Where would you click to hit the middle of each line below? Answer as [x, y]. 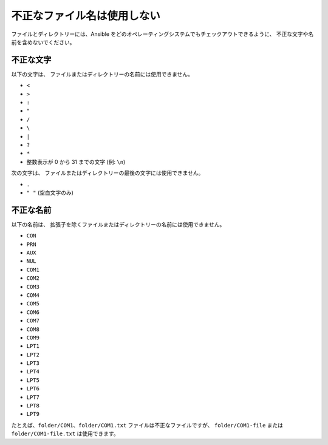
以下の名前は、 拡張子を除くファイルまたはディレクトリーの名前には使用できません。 [118, 224]
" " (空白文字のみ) [50, 192]
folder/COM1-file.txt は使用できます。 [65, 433]
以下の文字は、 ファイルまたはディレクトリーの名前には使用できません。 [102, 74]
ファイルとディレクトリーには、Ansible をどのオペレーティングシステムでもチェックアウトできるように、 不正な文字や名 [162, 34]
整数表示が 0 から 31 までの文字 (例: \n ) [76, 161]
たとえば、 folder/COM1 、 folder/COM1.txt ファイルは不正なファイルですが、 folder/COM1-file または [147, 425]
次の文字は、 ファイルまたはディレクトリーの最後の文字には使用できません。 [108, 173]
